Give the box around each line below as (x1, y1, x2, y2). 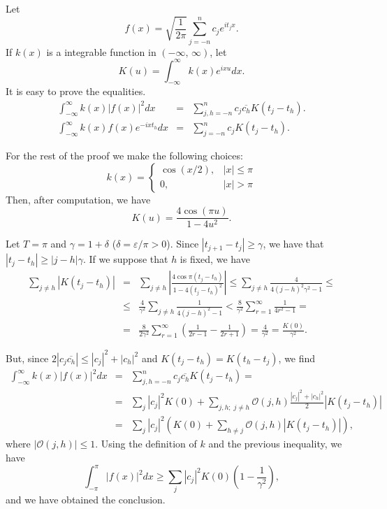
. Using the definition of (95, 436, 197, 451)
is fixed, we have (180, 252, 250, 266)
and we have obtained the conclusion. (6, 492, 166, 507)
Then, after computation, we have (6, 192, 151, 206)
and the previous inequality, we (208, 436, 342, 451)
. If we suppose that (82, 252, 168, 266)
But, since (6, 350, 49, 365)
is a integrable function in (46, 44, 156, 59)
